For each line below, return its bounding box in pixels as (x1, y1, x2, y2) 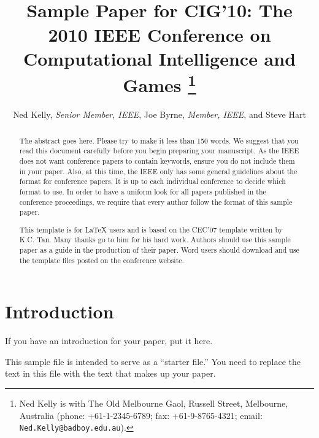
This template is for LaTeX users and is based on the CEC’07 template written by (19, 224, 283, 234)
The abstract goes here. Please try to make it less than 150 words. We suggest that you (19, 135, 299, 145)
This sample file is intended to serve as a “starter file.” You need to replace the (5, 355, 301, 367)
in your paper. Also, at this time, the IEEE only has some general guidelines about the (19, 166, 298, 176)
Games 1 (123, 69, 196, 98)
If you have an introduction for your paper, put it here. (5, 334, 213, 347)
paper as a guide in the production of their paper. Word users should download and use (19, 245, 299, 255)
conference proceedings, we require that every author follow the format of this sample (19, 196, 293, 207)
